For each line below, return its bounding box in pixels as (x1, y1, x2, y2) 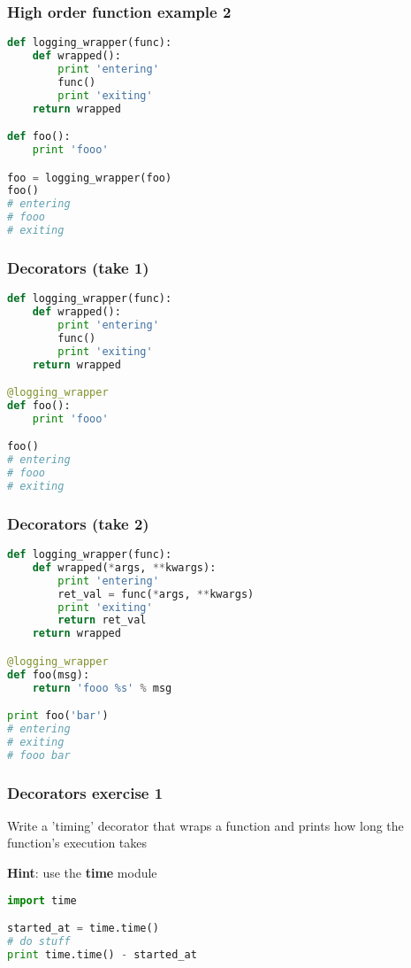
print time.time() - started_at (7, 948, 197, 961)
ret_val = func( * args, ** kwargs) (57, 587, 255, 600)
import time (7, 894, 77, 907)
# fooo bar (7, 748, 71, 762)
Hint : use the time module (7, 863, 157, 881)
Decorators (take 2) (7, 512, 149, 534)
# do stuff (7, 935, 71, 948)
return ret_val (57, 614, 147, 627)
